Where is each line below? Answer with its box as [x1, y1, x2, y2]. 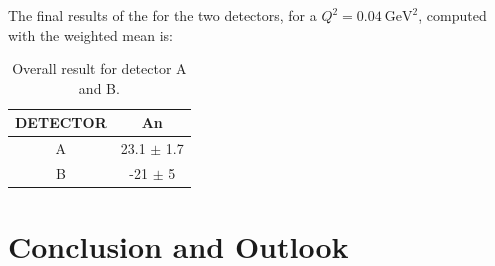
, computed [418, 5, 487, 25]
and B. [78, 77, 120, 98]
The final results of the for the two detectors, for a [8, 5, 317, 25]
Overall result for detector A [12, 58, 187, 79]
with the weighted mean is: [8, 24, 173, 45]
